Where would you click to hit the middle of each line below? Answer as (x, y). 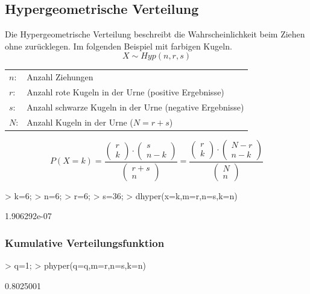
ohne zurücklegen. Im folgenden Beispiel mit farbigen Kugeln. (119, 46)
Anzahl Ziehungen (60, 77)
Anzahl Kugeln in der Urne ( (80, 122)
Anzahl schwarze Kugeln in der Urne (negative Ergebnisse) (135, 107)
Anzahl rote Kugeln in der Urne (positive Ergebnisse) (125, 91)
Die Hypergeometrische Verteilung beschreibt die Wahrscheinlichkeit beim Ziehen (155, 34)
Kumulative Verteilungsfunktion (85, 242)
